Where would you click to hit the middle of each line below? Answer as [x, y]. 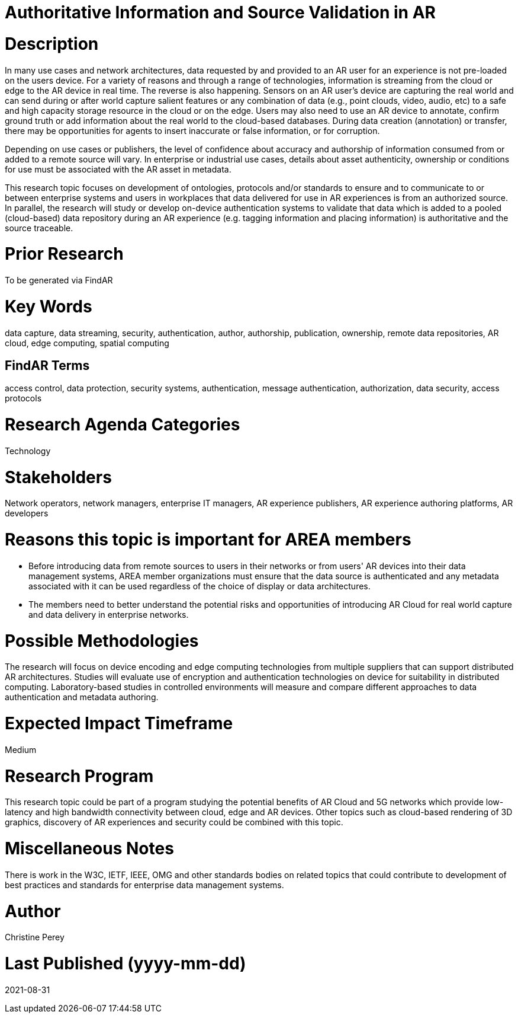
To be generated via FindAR [59, 280]
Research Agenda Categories [123, 425]
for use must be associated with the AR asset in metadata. [118, 169]
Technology [28, 451]
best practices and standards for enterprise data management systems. [144, 885]
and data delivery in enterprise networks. [109, 614]
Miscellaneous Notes [89, 849]
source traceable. [39, 228]
